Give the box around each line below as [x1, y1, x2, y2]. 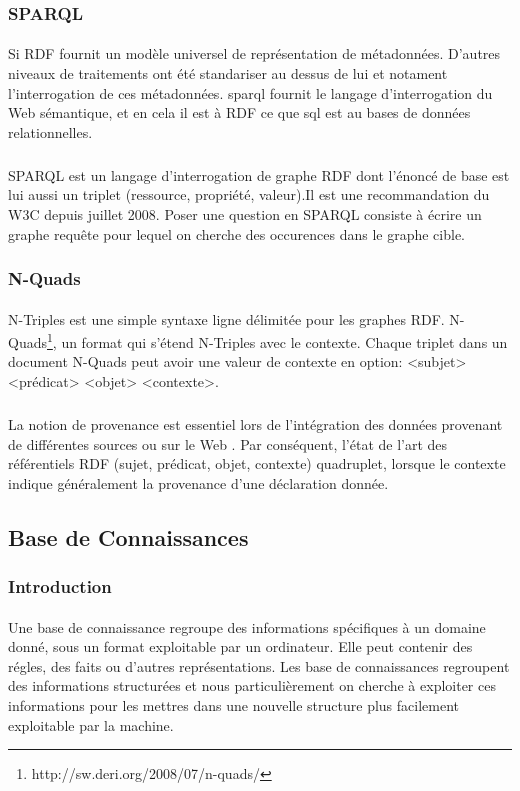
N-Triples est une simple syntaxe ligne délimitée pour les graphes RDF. [8, 308, 445, 329]
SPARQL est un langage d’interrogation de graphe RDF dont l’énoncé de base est [8, 164, 510, 185]
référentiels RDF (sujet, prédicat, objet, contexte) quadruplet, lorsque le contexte [8, 453, 506, 474]
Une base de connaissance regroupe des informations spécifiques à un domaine [8, 616, 486, 637]
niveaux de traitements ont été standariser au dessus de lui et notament [8, 63, 448, 84]
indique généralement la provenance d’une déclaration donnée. [8, 472, 389, 493]
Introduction [8, 574, 112, 599]
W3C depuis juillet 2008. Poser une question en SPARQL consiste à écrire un [8, 203, 482, 224]
